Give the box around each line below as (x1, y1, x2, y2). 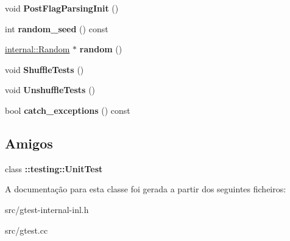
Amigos (5, 133, 53, 152)
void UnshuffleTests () (5, 83, 96, 96)
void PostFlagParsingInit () (5, 2, 119, 14)
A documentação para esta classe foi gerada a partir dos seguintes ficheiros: (5, 183, 286, 195)
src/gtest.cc (5, 223, 48, 236)
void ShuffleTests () (5, 63, 84, 75)
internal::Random (5, 43, 70, 55)
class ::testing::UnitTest (5, 162, 103, 175)
